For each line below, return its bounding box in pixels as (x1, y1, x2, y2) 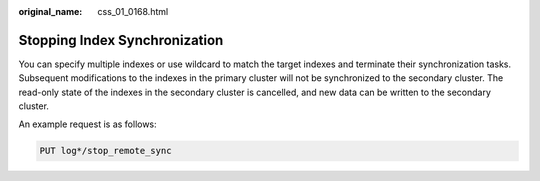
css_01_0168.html (97, 6, 169, 17)
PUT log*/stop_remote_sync (39, 145, 172, 157)
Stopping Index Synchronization (18, 31, 224, 49)
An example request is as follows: (18, 118, 157, 130)
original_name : (18, 6, 83, 17)
